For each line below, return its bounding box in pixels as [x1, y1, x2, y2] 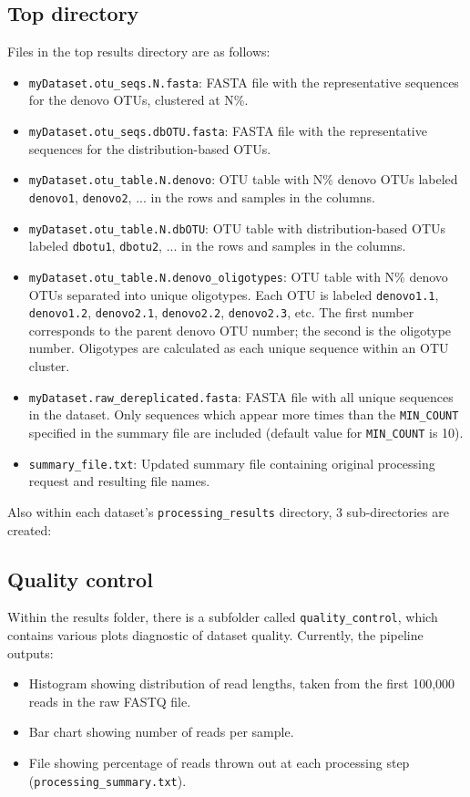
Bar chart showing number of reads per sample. [28, 722, 294, 741]
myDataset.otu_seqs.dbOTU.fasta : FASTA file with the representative [28, 121, 427, 140]
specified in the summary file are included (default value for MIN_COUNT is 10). [28, 422, 464, 441]
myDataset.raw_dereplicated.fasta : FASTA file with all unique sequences [28, 387, 454, 406]
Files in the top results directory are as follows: [7, 42, 271, 61]
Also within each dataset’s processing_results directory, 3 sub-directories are [7, 502, 449, 521]
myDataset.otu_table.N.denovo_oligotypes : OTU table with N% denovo [28, 266, 448, 285]
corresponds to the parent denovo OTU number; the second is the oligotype [28, 320, 452, 339]
